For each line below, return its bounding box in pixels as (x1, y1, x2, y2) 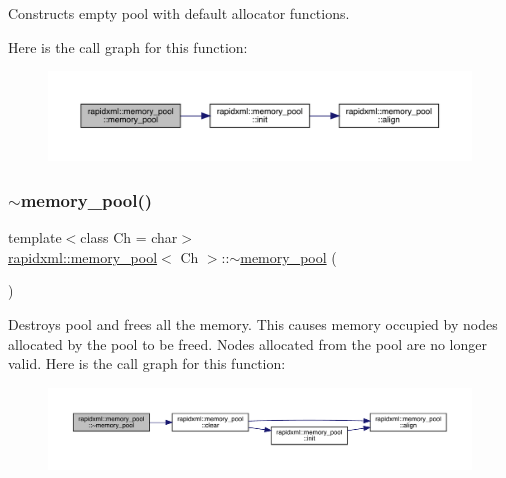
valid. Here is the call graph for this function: (8, 353, 286, 374)
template (8, 227, 62, 248)
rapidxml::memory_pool (8, 246, 158, 267)
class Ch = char (80, 227, 178, 248)
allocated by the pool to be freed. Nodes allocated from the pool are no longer (8, 333, 487, 354)
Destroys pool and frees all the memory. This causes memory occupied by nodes (8, 314, 498, 335)
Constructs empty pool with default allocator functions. (8, 3, 350, 23)
